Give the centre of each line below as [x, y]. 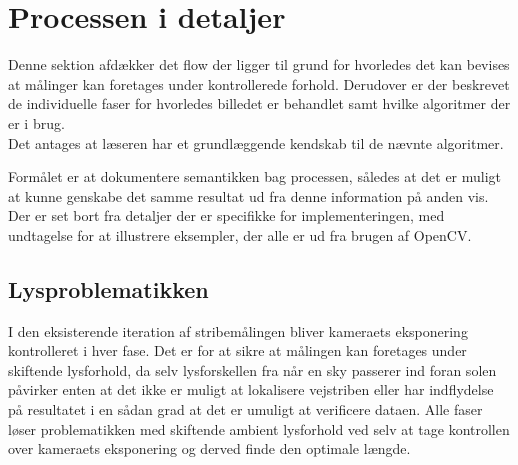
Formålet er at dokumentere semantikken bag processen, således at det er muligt [255, 176]
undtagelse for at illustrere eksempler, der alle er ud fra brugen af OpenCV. [240, 234]
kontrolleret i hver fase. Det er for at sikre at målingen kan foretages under [237, 350]
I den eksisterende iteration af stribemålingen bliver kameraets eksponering [238, 330]
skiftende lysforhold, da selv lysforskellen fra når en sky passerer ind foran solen [252, 369]
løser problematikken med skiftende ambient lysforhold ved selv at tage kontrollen [259, 428]
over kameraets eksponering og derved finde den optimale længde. [209, 448]
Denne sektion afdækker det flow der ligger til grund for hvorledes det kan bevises [259, 64]
